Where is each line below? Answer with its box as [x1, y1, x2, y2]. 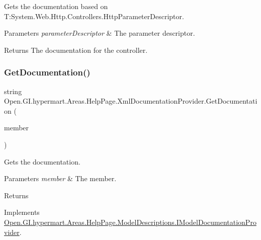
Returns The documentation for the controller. [4, 44, 148, 55]
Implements [4, 207, 40, 217]
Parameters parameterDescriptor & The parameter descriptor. [4, 28, 195, 38]
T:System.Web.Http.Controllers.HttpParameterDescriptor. [4, 11, 184, 21]
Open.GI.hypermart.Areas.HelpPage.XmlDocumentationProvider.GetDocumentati [4, 96, 257, 106]
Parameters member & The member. [4, 173, 117, 184]
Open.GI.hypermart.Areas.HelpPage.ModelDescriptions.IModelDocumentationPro [4, 216, 256, 227]
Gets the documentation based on [4, 1, 108, 11]
